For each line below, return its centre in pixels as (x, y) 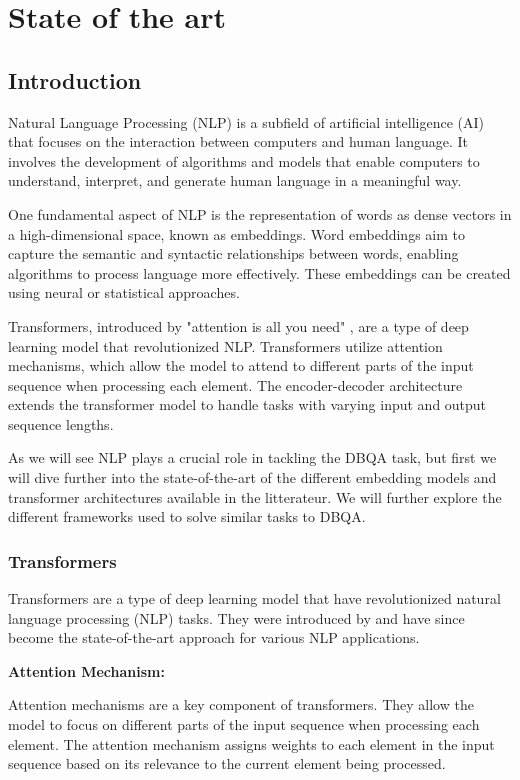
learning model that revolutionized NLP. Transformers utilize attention (225, 345)
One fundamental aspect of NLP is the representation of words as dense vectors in (260, 213)
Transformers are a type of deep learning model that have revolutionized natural (254, 598)
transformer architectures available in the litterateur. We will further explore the (255, 496)
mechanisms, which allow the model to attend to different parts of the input (241, 365)
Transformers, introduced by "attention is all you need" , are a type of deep (238, 325)
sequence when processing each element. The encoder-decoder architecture (235, 384)
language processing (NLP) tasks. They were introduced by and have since (236, 617)
